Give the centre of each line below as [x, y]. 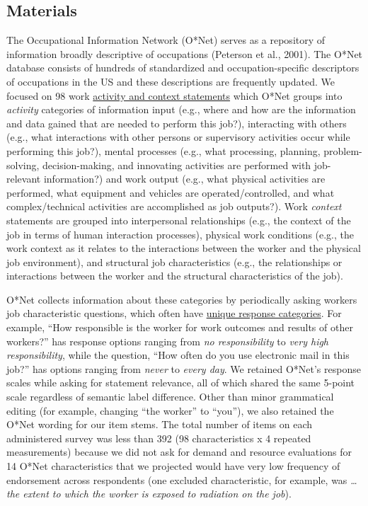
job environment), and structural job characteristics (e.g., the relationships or [174, 261]
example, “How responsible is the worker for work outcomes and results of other [180, 327]
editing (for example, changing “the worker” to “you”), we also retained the [170, 410]
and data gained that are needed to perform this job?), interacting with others [177, 123]
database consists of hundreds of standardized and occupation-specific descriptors [183, 68]
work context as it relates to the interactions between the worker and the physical [184, 248]
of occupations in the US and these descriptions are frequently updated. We [171, 81]
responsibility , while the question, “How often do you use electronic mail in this [178, 355]
